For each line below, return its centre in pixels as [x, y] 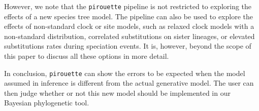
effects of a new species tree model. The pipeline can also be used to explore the [128, 16]
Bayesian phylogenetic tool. [47, 103]
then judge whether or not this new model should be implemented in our [117, 92]
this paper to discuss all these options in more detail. [87, 56]
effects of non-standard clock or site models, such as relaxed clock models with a [129, 26]
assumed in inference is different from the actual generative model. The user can [129, 83]
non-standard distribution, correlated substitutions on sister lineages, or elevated [129, 36]
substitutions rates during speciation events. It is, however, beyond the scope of [128, 46]
